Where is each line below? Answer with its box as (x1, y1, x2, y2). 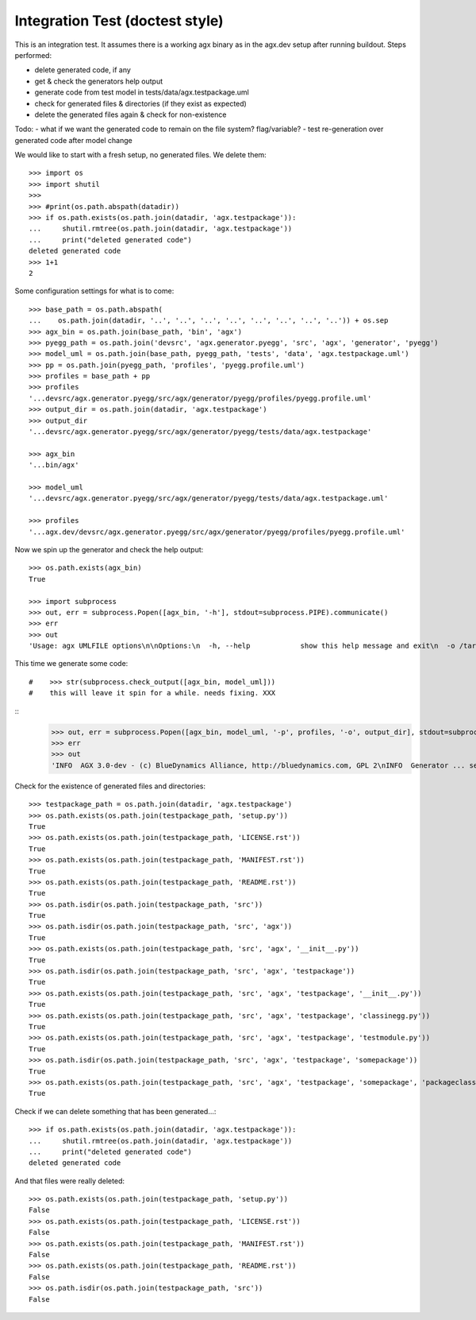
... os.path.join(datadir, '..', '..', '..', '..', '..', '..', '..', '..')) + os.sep (29, 316, 389, 325)
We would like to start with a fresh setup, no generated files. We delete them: (14, 150, 267, 160)
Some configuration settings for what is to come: (14, 286, 175, 296)
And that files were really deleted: (14, 1176, 125, 1186)
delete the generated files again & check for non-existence (34, 110, 227, 119)
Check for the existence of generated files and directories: (14, 781, 206, 791)
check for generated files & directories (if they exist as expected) (34, 99, 248, 108)
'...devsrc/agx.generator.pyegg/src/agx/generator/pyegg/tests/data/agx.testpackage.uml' (29, 494, 389, 503)
